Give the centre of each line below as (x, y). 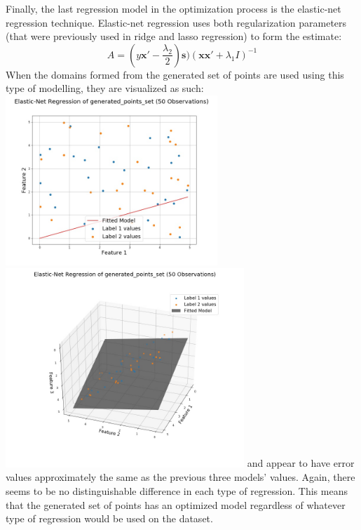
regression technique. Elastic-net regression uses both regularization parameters (176, 22)
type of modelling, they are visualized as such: (105, 88)
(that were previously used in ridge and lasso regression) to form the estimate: (174, 36)
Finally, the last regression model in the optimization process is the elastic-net (173, 8)
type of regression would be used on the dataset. (109, 518)
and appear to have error (301, 463)
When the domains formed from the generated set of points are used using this (175, 74)
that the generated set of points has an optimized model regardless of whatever (176, 504)
